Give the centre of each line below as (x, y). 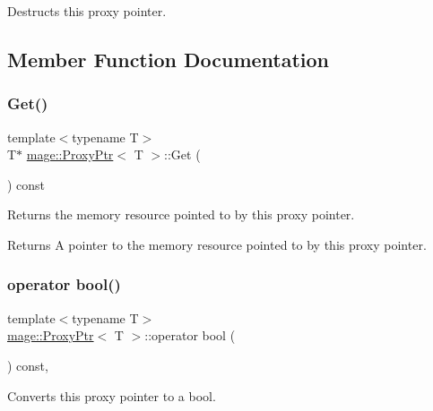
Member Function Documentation (169, 59)
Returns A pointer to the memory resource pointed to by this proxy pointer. (217, 244)
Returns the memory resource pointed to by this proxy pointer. (181, 214)
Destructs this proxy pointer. (87, 11)
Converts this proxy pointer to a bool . (112, 395)
